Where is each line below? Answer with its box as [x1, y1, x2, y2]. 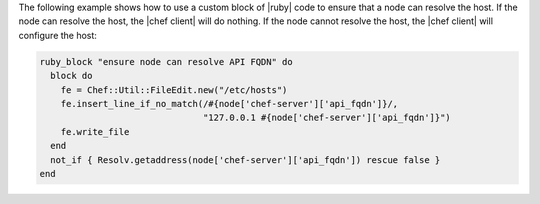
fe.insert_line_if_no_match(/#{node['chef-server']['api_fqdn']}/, [60, 98, 399, 109]
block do [50, 70, 93, 82]
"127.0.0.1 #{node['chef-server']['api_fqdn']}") [202, 112, 452, 124]
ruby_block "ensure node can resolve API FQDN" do [39, 56, 294, 67]
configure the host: [18, 29, 97, 41]
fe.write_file [60, 126, 130, 137]
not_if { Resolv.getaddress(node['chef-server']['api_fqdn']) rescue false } [50, 154, 441, 165]
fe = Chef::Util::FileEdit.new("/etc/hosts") [60, 84, 288, 95]
